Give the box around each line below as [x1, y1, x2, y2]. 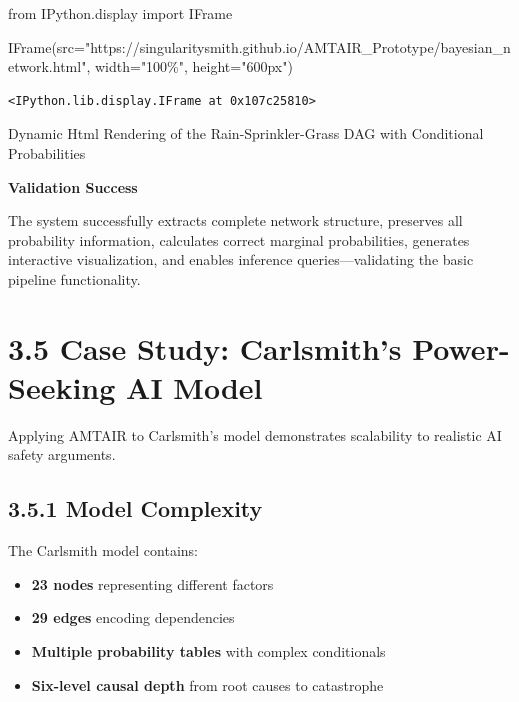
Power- [412, 327, 510, 368]
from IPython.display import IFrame [8, 3, 233, 23]
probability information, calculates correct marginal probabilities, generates [8, 229, 470, 250]
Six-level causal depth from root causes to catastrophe [31, 674, 384, 695]
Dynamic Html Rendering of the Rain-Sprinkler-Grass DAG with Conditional [8, 123, 484, 144]
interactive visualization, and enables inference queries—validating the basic [8, 249, 474, 270]
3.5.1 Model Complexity [8, 493, 263, 524]
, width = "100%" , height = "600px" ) [86, 56, 293, 77]
